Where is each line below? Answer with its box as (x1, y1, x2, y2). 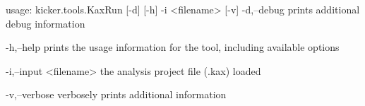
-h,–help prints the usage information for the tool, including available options (6, 40, 340, 54)
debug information (6, 16, 85, 30)
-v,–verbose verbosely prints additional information (6, 87, 227, 102)
